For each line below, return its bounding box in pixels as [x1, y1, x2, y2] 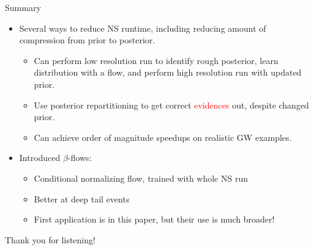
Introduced [19, 151, 61, 164]
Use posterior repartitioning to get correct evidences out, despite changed [34, 98, 309, 111]
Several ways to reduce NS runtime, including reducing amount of [19, 21, 266, 34]
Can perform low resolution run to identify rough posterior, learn [34, 54, 278, 66]
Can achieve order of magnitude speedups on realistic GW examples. [34, 130, 292, 143]
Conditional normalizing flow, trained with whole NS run [34, 171, 248, 184]
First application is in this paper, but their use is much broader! [34, 213, 275, 226]
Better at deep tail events [34, 192, 130, 205]
